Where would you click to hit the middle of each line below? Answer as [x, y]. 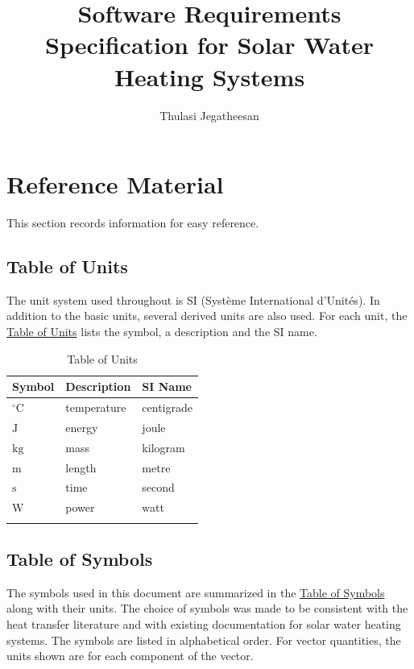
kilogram [164, 447]
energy [82, 427]
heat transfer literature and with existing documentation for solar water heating [204, 624]
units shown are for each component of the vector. [130, 656]
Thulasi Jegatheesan [209, 115]
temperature [96, 407]
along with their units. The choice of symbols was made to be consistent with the [207, 608]
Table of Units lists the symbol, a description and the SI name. [162, 332]
